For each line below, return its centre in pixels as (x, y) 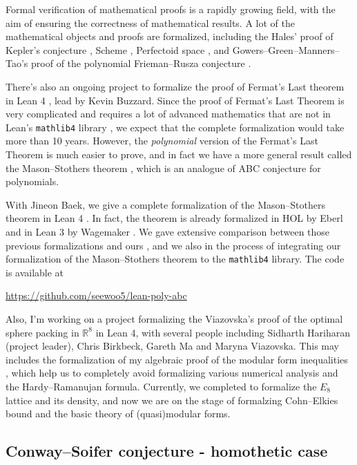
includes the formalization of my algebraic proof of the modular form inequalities (177, 359)
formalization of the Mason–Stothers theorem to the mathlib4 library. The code (175, 259)
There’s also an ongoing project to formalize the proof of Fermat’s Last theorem (175, 86)
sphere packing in (42, 332)
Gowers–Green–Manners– (286, 49)
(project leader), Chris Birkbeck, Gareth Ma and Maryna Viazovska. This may (172, 346)
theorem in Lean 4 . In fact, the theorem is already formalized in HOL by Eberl (174, 218)
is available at (35, 272)
